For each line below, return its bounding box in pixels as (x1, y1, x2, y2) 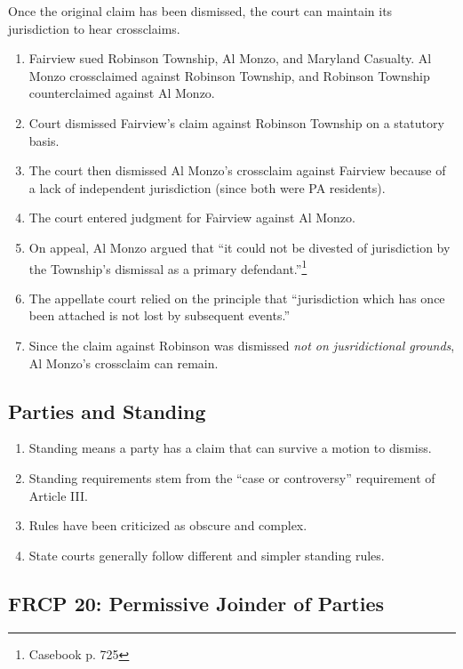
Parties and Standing (8, 397, 206, 424)
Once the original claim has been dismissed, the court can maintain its (8, 2, 393, 20)
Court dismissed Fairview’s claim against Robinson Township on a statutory (28, 113, 444, 132)
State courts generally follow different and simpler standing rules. (28, 545, 385, 564)
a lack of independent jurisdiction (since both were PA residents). (28, 178, 386, 197)
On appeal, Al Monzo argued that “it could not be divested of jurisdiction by (28, 238, 451, 256)
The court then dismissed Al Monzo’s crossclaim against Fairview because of (28, 161, 446, 180)
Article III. (28, 486, 88, 504)
